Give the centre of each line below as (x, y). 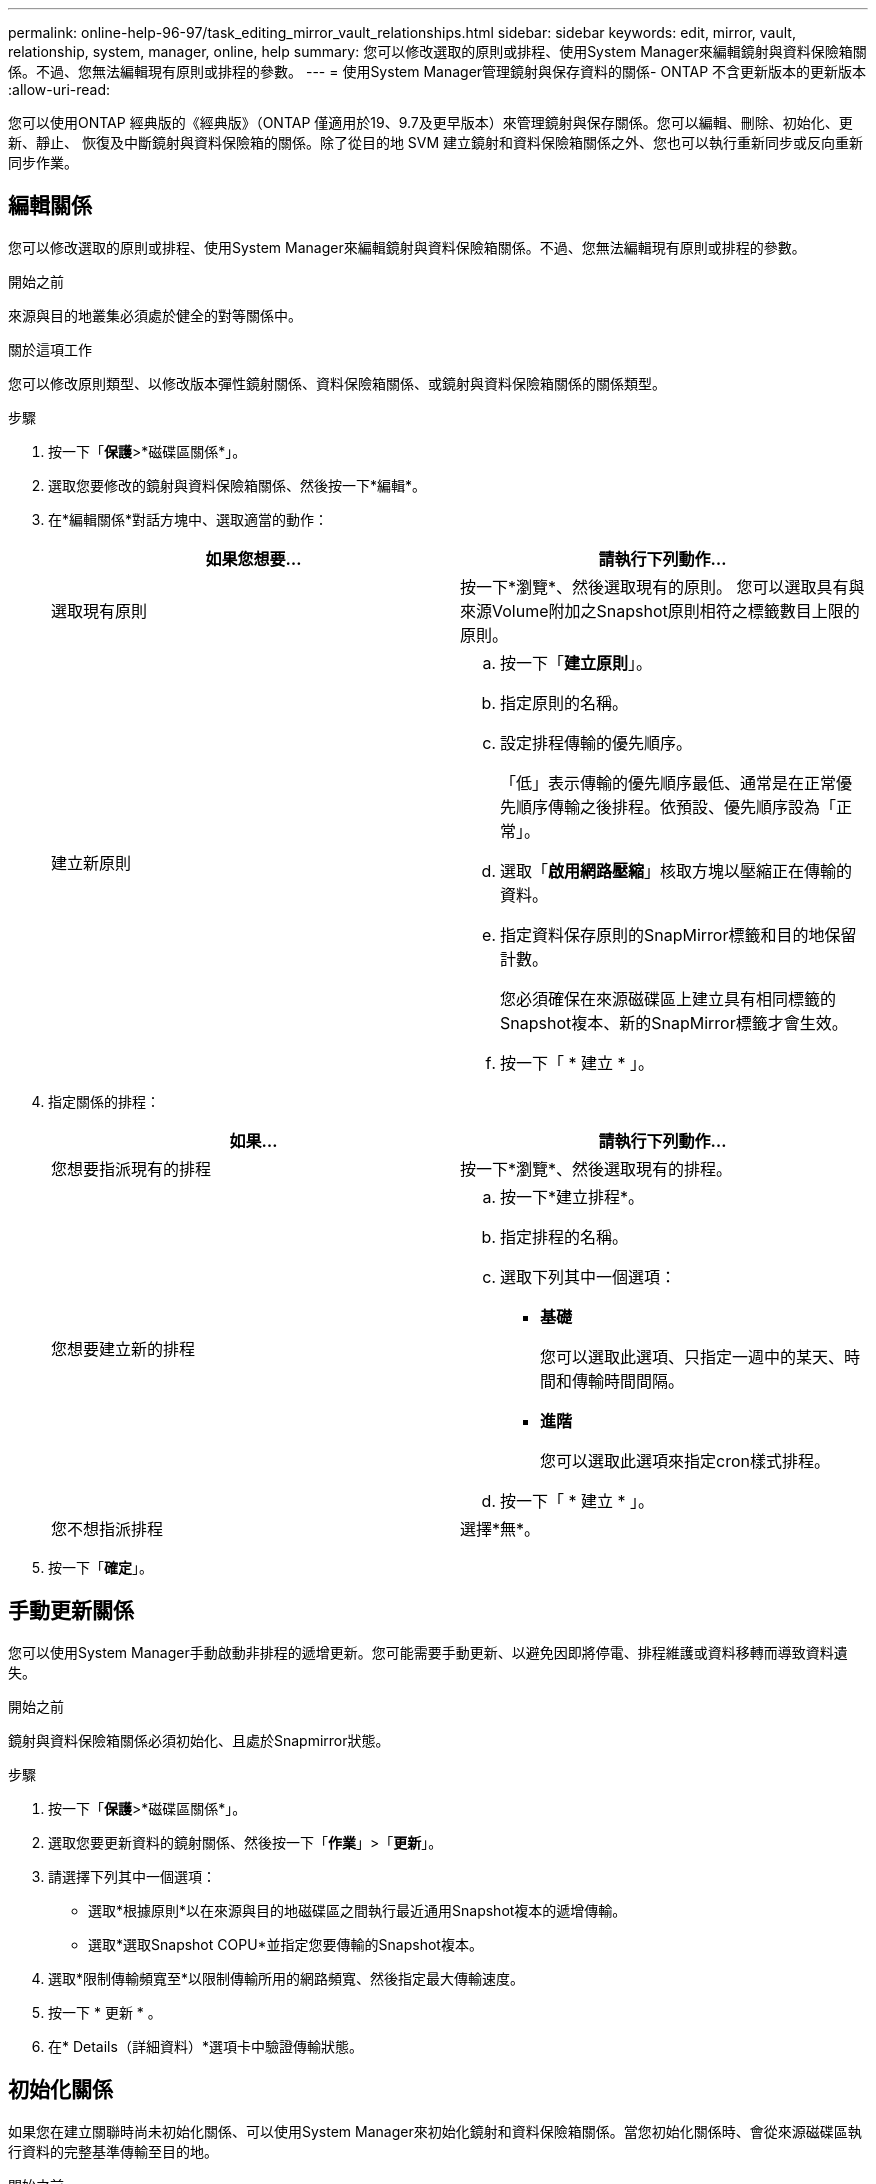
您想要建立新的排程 (123, 1348)
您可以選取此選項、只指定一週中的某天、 (692, 1356)
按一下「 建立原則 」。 (576, 662)
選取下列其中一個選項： (588, 1276)
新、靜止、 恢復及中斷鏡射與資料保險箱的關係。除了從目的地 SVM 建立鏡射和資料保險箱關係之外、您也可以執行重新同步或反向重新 (436, 142)
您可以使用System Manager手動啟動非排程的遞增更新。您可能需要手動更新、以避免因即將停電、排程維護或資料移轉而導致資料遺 (428, 1652)
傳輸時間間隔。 (628, 1380)
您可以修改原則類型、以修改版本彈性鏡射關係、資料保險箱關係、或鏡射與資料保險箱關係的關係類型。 (337, 383)
